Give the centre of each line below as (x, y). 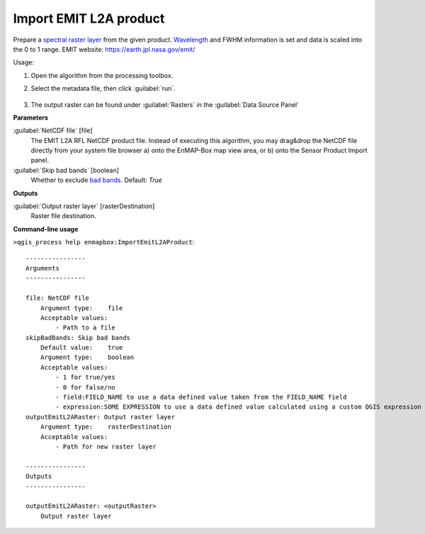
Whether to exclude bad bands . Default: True (97, 180)
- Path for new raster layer (106, 447)
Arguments (42, 268)
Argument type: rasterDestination (106, 427)
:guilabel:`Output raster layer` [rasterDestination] (84, 206)
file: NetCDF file (58, 298)
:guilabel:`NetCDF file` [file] (53, 130)
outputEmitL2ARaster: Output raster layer (101, 417)
